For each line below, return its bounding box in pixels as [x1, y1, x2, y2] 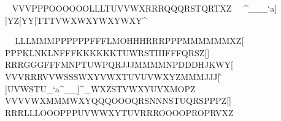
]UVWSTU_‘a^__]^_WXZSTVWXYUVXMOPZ [5, 82, 196, 95]
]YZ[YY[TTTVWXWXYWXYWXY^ [5, 13, 147, 26]
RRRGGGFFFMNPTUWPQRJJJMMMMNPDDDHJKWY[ [5, 58, 233, 71]
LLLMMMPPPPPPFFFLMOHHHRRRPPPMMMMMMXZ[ [15, 34, 244, 47]
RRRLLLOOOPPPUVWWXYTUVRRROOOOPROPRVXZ [5, 106, 234, 119]
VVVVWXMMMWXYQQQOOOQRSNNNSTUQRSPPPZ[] [5, 94, 231, 107]
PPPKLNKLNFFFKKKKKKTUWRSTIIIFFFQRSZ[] [5, 46, 210, 59]
